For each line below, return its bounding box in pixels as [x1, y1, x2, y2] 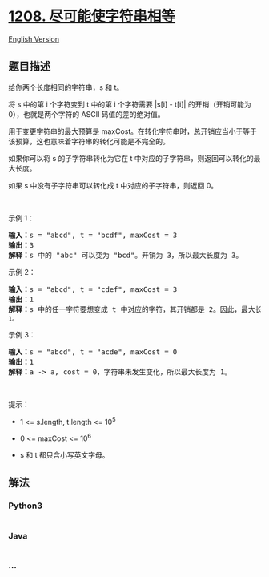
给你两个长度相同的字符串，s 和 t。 [8, 82, 124, 92]
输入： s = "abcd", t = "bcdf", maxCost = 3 [8, 230, 178, 240]
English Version [8, 34, 60, 44]
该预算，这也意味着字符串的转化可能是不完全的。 [8, 136, 170, 146]
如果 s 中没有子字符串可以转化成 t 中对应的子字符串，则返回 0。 [8, 180, 219, 190]
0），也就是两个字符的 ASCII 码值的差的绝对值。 [8, 109, 166, 119]
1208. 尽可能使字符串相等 [8, 7, 176, 26]
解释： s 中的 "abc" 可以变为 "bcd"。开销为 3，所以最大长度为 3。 [8, 250, 243, 260]
